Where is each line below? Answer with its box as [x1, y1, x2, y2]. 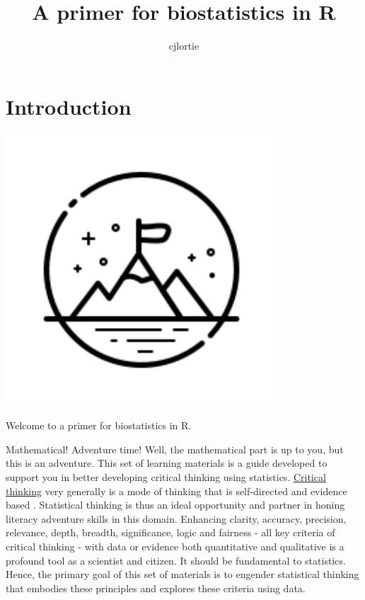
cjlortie [168, 38, 199, 53]
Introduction [6, 91, 132, 120]
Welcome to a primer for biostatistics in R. [6, 418, 192, 433]
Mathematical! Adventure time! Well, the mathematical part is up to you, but [6, 441, 344, 456]
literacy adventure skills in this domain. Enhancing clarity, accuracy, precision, [6, 511, 347, 526]
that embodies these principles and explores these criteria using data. [6, 580, 306, 595]
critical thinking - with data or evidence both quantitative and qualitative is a [6, 539, 344, 553]
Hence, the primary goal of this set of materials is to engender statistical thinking [6, 567, 359, 582]
